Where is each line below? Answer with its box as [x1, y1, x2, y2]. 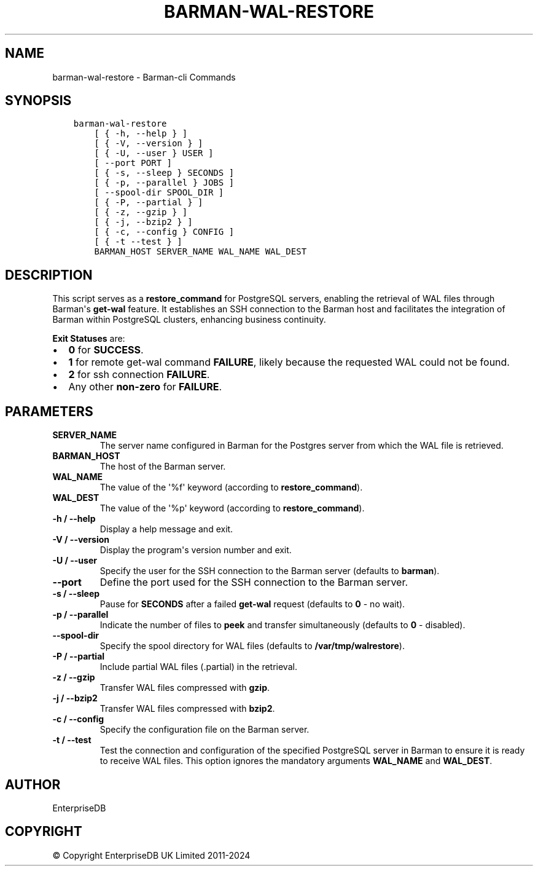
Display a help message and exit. [99, 524, 233, 535]
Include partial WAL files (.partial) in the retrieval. [99, 661, 297, 672]
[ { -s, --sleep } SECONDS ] [94, 168, 235, 178]
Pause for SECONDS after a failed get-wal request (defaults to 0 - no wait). [99, 599, 405, 610]
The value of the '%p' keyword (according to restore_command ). [99, 503, 365, 514]
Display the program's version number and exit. [99, 545, 292, 556]
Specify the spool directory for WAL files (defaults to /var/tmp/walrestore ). [99, 640, 405, 652]
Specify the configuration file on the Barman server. [99, 724, 310, 735]
